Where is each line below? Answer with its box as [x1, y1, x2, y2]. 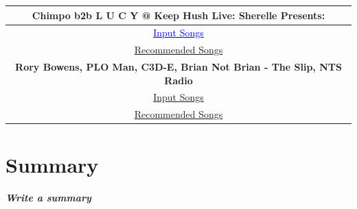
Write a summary [5, 190, 91, 204]
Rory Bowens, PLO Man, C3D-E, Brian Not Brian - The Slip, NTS [15, 60, 342, 74]
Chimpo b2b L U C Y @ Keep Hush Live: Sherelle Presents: [32, 8, 325, 22]
